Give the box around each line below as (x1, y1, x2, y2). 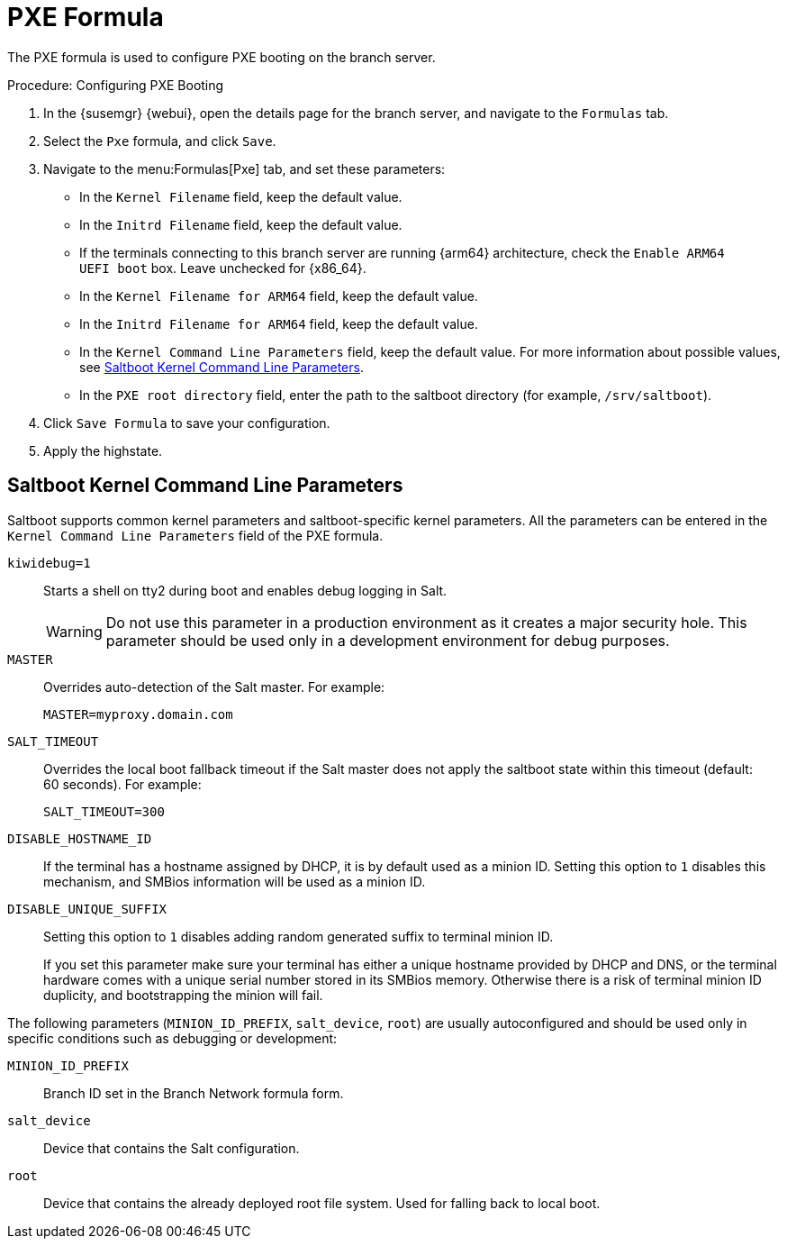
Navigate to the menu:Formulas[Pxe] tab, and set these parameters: (43, 160, 446, 177)
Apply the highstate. (43, 442, 163, 459)
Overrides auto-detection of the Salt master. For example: (43, 678, 385, 695)
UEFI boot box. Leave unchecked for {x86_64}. (79, 259, 366, 276)
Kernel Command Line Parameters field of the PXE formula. (7, 527, 384, 543)
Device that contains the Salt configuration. (43, 1140, 300, 1156)
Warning (46, 622, 103, 641)
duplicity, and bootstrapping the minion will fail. (43, 987, 323, 1003)
